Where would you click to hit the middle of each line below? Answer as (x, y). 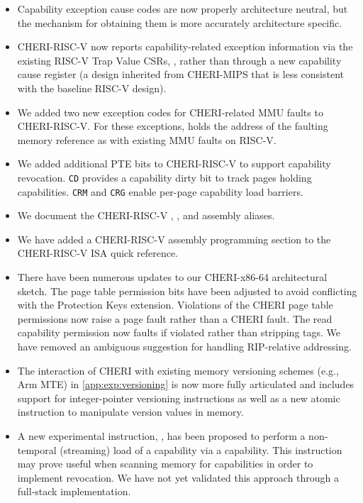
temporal (37, 449)
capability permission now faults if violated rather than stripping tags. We (179, 332)
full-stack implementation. (74, 491)
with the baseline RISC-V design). (92, 88)
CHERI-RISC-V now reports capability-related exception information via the (185, 46)
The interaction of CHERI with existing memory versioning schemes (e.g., (178, 370)
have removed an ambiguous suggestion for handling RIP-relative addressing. (184, 346)
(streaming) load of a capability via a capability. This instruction (201, 449)
